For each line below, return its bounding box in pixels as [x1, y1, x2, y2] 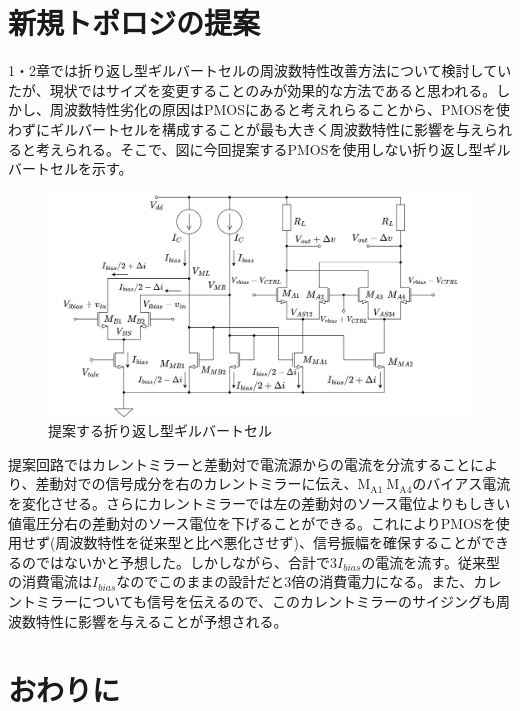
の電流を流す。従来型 [361, 551, 500, 572]
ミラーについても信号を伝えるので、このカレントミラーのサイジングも [35, 591, 496, 612]
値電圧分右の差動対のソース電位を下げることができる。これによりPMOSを [8, 512, 496, 533]
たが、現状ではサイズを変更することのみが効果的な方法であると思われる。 [8, 79, 497, 100]
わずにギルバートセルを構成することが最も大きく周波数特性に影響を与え [8, 118, 484, 139]
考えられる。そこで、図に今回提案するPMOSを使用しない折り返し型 [35, 138, 483, 159]
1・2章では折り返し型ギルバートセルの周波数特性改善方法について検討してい [8, 60, 512, 81]
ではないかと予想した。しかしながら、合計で [35, 551, 330, 572]
